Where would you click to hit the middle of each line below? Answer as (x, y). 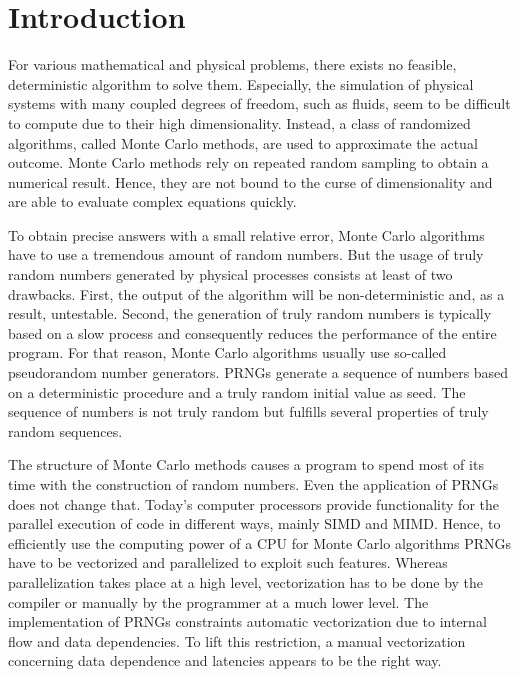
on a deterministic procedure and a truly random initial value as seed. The (237, 391)
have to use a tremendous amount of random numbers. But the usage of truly (246, 254)
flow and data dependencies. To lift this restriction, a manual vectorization (237, 640)
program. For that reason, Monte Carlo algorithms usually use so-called (227, 352)
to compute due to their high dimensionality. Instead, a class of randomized (239, 122)
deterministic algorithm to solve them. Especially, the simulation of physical (241, 83)
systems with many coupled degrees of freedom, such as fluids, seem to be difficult (259, 103)
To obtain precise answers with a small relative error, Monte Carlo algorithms (246, 234)
